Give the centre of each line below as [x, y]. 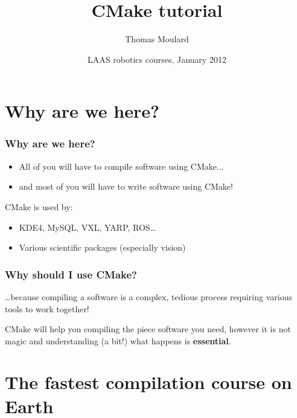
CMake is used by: [39, 206]
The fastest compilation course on [148, 382]
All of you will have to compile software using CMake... [121, 166]
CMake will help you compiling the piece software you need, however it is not [148, 329]
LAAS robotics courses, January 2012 [157, 59]
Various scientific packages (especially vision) [102, 247]
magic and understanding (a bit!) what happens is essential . [118, 340]
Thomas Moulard [157, 39]
